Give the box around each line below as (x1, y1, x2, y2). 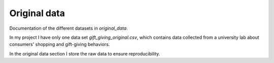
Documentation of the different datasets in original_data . (9, 25, 128, 31)
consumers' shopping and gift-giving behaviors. (9, 41, 110, 47)
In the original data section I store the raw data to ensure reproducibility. (9, 50, 160, 56)
